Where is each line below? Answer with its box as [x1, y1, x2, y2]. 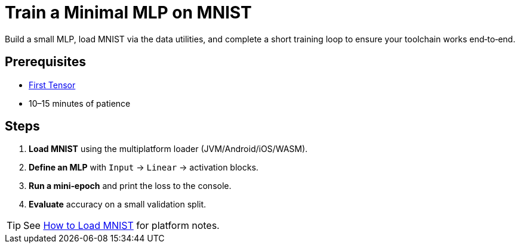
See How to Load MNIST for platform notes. [23, 219, 220, 232]
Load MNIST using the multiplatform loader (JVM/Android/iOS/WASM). [29, 144, 308, 154]
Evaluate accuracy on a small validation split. [29, 199, 207, 210]
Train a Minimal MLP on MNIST [5, 2, 252, 23]
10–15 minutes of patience [29, 98, 131, 108]
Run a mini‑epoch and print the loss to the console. [29, 181, 232, 191]
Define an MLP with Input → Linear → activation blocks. [29, 162, 259, 173]
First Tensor [29, 79, 76, 90]
